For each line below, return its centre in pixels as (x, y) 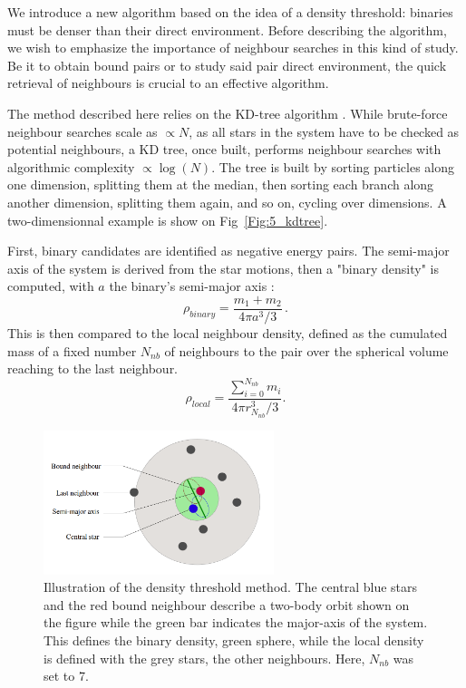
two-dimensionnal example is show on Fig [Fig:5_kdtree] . (168, 220)
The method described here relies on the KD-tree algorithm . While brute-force (228, 113)
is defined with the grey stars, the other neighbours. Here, (204, 658)
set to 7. (66, 676)
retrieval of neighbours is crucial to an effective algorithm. (168, 83)
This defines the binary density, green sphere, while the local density (234, 640)
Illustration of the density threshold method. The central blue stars (231, 587)
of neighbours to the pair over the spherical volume (306, 350)
